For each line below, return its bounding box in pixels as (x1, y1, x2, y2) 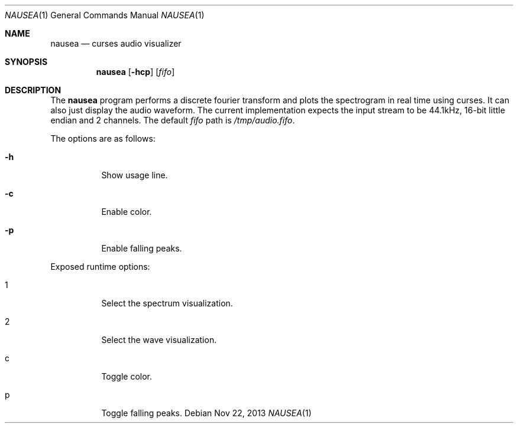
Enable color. (101, 207, 152, 217)
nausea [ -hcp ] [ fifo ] (96, 67, 175, 77)
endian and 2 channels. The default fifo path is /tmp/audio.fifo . (50, 115, 295, 125)
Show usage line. (101, 170, 168, 180)
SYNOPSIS (5, 57, 48, 67)
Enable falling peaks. (101, 243, 182, 253)
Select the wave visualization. (101, 335, 217, 345)
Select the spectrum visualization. (101, 298, 233, 308)
